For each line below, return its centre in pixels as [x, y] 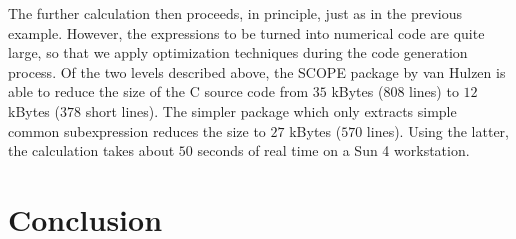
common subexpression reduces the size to [137, 130]
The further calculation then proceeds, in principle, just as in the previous [235, 13]
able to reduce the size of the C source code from [158, 91]
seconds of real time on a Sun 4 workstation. [333, 150]
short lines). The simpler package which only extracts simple [271, 110]
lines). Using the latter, [437, 130]
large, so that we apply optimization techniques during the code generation [238, 52]
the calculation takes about [91, 150]
